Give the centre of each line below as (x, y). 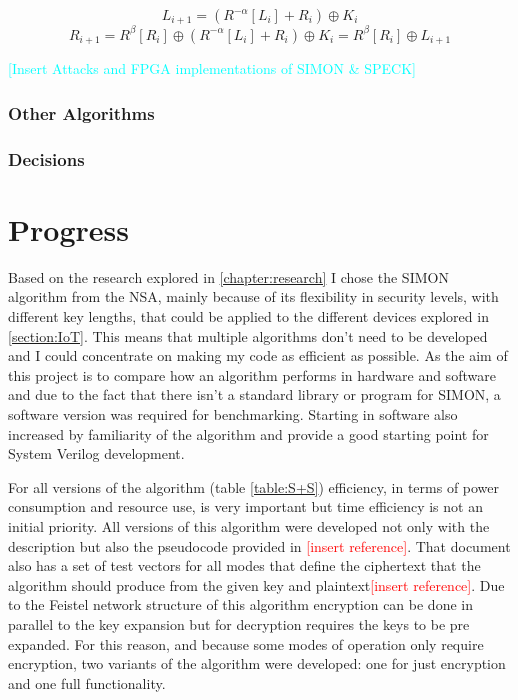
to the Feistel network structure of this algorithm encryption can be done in (240, 604)
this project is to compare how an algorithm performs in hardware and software (252, 374)
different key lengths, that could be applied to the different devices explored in (248, 316)
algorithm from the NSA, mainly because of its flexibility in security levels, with (253, 296)
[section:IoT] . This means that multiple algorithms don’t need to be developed (248, 335)
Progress (68, 228)
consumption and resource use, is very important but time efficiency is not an (245, 506)
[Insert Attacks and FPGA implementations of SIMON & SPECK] (212, 68)
